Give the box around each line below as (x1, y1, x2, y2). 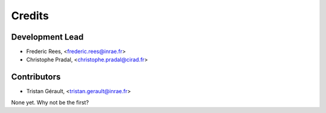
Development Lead (11, 32, 84, 42)
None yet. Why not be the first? (11, 99, 89, 106)
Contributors (11, 72, 61, 82)
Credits (11, 9, 50, 22)
